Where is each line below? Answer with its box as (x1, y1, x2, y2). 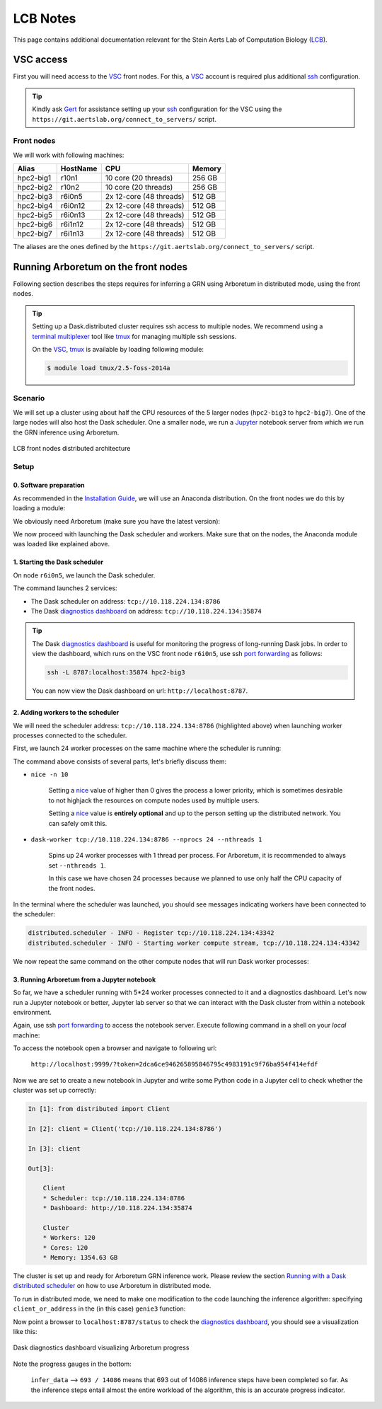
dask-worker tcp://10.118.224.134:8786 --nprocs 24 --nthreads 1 (30, 836, 262, 844)
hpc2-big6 (17, 219, 53, 229)
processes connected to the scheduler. (13, 731, 127, 740)
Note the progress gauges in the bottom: (13, 1359, 132, 1368)
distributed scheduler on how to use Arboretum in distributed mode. (13, 1282, 212, 1290)
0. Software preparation (13, 481, 85, 490)
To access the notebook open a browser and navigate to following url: (13, 1044, 217, 1052)
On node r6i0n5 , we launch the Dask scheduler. (13, 570, 156, 580)
